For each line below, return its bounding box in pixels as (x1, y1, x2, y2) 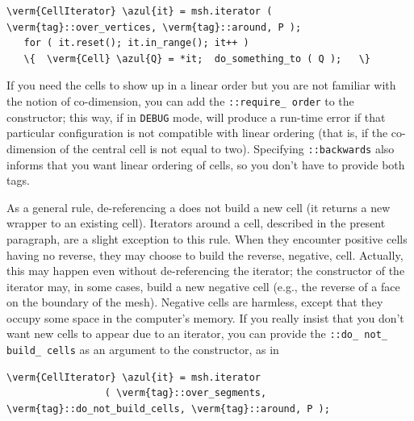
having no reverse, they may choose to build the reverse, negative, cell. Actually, (6, 246, 404, 263)
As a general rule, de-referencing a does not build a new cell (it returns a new (6, 198, 391, 215)
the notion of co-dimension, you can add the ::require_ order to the (6, 92, 354, 109)
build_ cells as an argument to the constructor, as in (6, 341, 279, 358)
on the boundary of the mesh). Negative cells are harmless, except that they (6, 294, 383, 311)
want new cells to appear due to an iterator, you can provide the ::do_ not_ (6, 325, 387, 342)
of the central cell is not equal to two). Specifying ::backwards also (60, 140, 395, 156)
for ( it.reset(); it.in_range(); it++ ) (23, 37, 249, 49)
